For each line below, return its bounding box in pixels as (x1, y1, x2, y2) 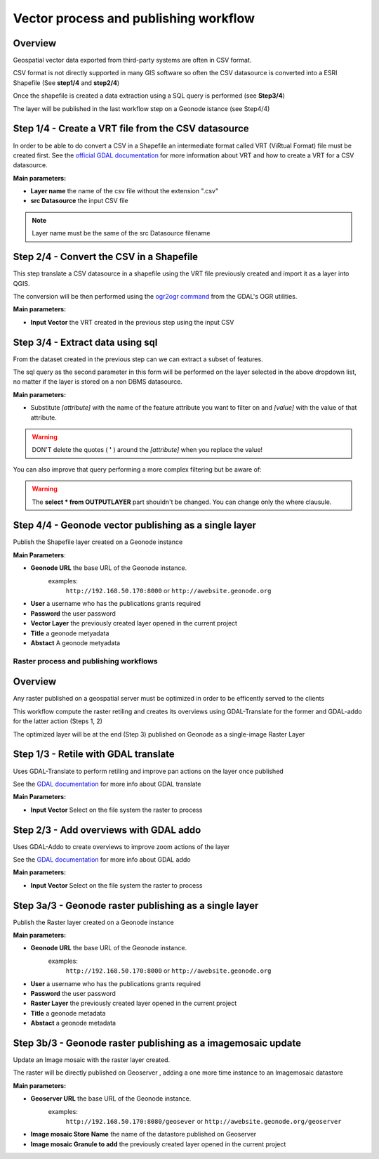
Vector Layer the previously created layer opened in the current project (30, 619, 238, 628)
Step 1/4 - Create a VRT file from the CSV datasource (13, 123, 249, 135)
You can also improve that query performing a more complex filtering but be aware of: (13, 465, 262, 474)
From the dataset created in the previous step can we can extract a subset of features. (13, 355, 263, 363)
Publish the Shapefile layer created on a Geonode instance (13, 538, 183, 546)
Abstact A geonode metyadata (30, 638, 121, 647)
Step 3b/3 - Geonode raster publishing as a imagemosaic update (13, 1037, 302, 1049)
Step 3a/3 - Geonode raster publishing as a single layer (13, 900, 259, 912)
